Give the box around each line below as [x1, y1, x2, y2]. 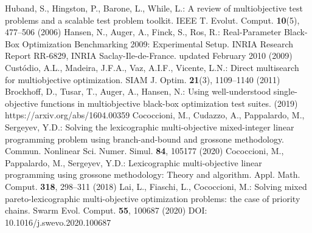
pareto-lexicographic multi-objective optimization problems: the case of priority [5, 192, 300, 204]
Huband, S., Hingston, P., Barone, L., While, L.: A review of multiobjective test [5, 2, 303, 14]
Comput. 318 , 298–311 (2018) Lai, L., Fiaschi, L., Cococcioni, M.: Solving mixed [5, 180, 307, 192]
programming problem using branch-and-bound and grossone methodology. [5, 132, 285, 145]
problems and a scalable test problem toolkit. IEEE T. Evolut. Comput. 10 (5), [5, 13, 300, 26]
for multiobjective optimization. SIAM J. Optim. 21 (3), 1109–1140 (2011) [5, 73, 280, 86]
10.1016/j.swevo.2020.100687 [5, 215, 111, 228]
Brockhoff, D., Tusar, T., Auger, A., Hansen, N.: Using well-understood [5, 85, 271, 98]
